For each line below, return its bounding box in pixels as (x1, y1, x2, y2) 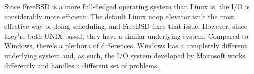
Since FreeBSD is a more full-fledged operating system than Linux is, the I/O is (4, 1, 250, 11)
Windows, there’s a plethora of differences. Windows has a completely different (4, 40, 247, 51)
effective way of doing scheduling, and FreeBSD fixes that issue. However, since (4, 21, 247, 31)
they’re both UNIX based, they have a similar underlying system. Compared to (4, 30, 248, 41)
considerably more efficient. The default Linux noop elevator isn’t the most (4, 11, 235, 21)
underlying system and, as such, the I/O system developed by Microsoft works (4, 50, 245, 60)
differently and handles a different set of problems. (4, 60, 159, 70)
